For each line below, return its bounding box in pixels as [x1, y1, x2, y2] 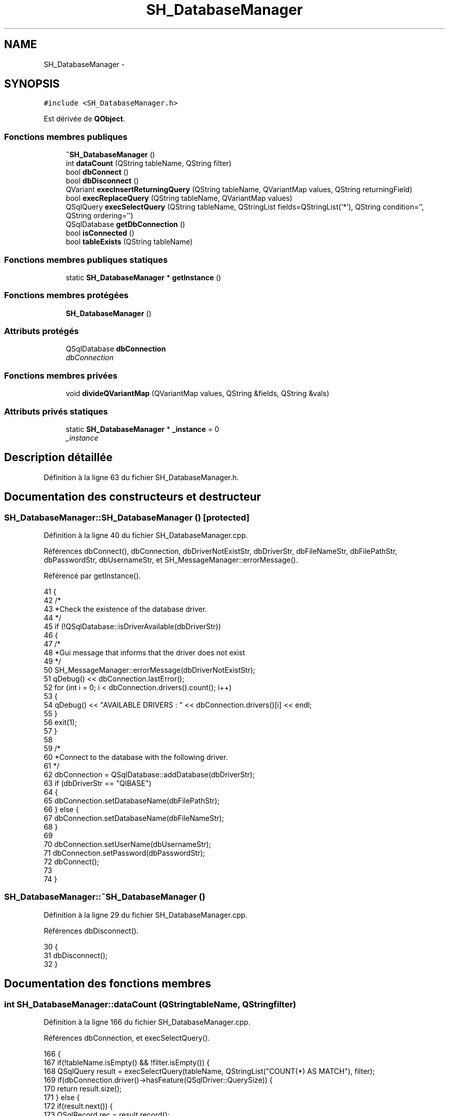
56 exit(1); [44, 718, 77, 727]
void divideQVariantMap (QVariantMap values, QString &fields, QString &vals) [66, 389, 330, 398]
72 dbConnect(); [44, 857, 99, 866]
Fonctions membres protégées [4, 290, 129, 301]
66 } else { [44, 805, 79, 814]
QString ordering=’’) [66, 211, 133, 220]
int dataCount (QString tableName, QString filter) [66, 159, 232, 168]
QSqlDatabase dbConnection [66, 344, 166, 354]
